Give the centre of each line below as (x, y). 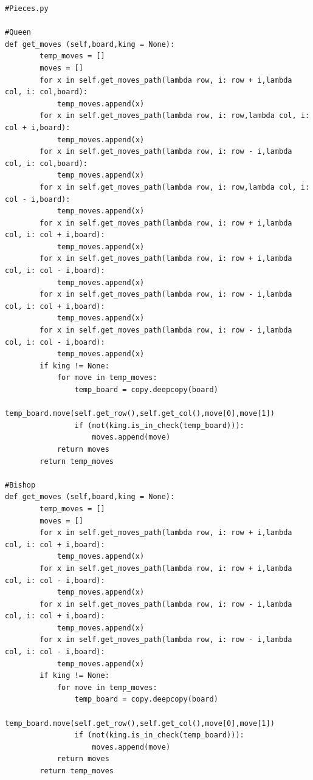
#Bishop (20, 485)
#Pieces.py (27, 9)
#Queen (18, 33)
